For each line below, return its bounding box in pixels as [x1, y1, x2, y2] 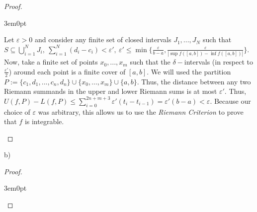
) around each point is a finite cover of [8, 66, 126, 76]
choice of [4, 106, 30, 117]
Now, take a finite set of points [4, 57, 98, 67]
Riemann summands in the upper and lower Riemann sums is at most [4, 86, 217, 96]
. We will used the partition [147, 66, 231, 76]
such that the [130, 57, 171, 67]
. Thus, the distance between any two [137, 76, 251, 86]
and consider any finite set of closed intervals [34, 34, 171, 45]
